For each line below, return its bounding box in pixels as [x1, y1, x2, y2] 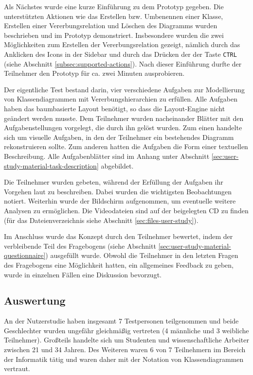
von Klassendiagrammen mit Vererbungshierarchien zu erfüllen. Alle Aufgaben [4, 94, 238, 104]
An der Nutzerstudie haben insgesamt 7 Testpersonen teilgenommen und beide [4, 316, 239, 326]
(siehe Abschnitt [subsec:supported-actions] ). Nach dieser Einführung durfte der [4, 58, 242, 68]
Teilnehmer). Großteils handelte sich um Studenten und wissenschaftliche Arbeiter [4, 335, 249, 345]
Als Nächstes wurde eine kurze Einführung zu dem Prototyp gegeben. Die [4, 1, 224, 11]
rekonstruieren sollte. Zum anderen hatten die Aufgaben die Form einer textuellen [4, 141, 248, 152]
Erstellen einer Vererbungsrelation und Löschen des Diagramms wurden [4, 20, 217, 31]
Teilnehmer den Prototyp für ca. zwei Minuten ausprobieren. [4, 68, 185, 78]
